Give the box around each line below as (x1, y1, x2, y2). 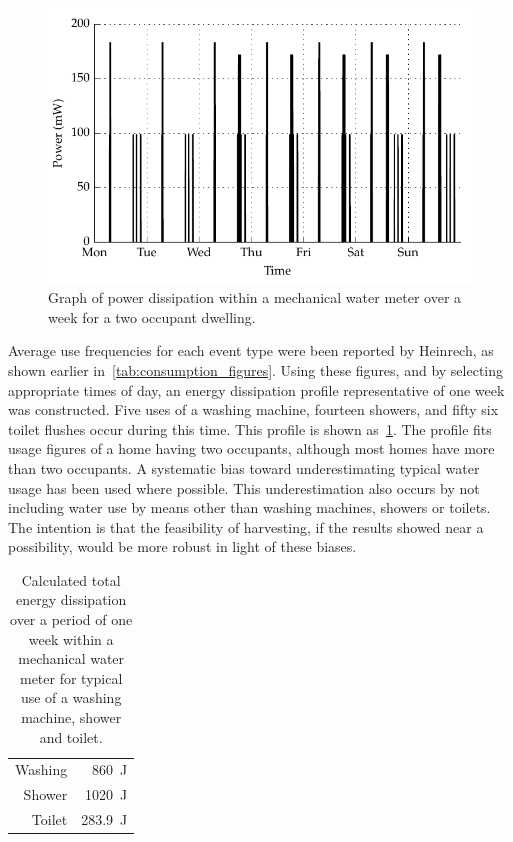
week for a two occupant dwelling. (48, 306, 256, 327)
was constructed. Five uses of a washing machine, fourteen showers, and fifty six (8, 399, 499, 420)
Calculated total (21, 569, 121, 590)
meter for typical (19, 667, 123, 688)
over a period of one (10, 609, 133, 630)
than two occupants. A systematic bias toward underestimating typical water (8, 457, 480, 478)
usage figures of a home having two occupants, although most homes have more (8, 438, 495, 459)
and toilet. (39, 726, 103, 747)
